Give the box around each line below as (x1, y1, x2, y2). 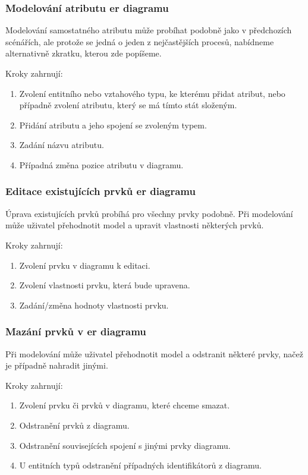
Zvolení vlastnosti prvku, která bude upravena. (19, 279, 190, 291)
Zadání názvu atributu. (19, 139, 104, 151)
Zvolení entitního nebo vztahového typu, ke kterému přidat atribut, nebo (19, 87, 285, 99)
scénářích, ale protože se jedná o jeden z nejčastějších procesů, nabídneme (5, 35, 274, 48)
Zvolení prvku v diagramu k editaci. (19, 259, 150, 271)
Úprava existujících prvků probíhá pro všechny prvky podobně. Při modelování (5, 207, 293, 219)
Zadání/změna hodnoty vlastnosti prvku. (19, 298, 169, 311)
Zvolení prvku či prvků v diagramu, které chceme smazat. (19, 399, 230, 411)
